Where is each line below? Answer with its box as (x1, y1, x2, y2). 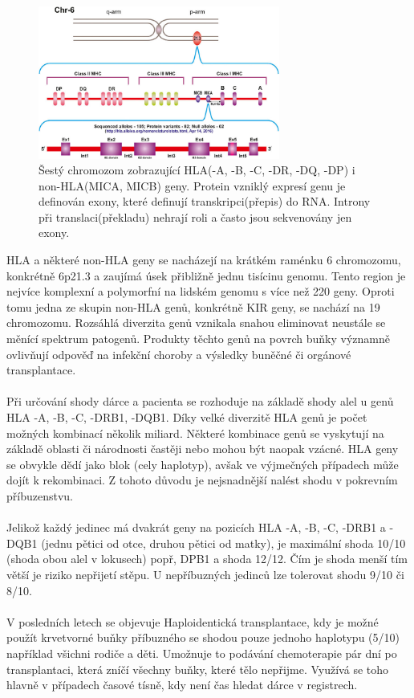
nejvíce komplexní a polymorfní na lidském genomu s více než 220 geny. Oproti (6, 283, 395, 300)
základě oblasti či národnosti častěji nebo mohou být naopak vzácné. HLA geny (6, 440, 399, 457)
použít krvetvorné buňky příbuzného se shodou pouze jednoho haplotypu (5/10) (6, 629, 400, 646)
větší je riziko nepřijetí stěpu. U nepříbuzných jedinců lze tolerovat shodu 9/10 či (6, 565, 404, 582)
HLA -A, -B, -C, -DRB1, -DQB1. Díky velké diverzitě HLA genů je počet (6, 409, 367, 426)
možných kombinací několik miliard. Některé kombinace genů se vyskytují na (6, 424, 384, 441)
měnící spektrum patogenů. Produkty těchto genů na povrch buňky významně (6, 330, 390, 347)
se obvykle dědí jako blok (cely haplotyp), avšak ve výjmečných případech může (6, 455, 399, 472)
